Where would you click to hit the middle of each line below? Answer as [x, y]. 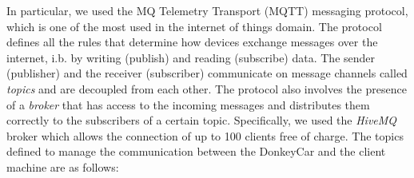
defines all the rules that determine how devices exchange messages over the [192, 42]
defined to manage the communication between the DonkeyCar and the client [196, 151]
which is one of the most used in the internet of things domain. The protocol [194, 26]
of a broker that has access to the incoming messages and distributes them [188, 104]
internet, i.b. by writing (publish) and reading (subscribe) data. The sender [191, 57]
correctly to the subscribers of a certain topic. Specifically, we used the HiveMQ [202, 120]
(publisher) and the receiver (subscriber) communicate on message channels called [207, 73]
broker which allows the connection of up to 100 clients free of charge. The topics [205, 135]
